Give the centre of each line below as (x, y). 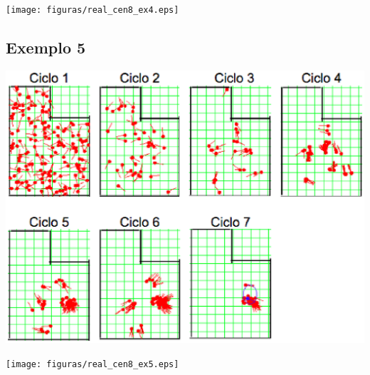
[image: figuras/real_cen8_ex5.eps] (92, 364)
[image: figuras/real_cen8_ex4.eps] (92, 10)
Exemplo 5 (46, 47)
